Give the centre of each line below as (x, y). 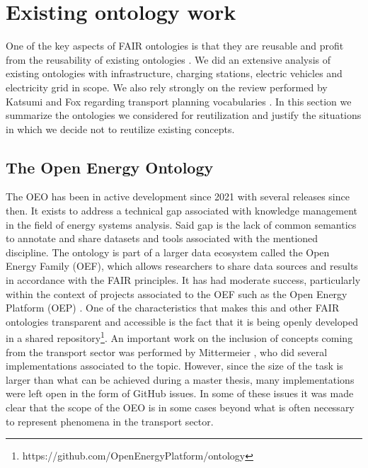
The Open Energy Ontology (110, 167)
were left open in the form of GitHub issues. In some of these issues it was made (180, 393)
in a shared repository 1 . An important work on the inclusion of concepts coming (179, 337)
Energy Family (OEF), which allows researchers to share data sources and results (182, 266)
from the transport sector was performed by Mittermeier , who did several (167, 352)
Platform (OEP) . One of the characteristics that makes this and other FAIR (173, 308)
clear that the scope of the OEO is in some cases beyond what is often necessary (180, 407)
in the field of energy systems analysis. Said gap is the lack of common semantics (181, 224)
